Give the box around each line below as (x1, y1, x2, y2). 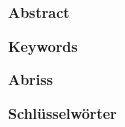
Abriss (8, 69, 53, 90)
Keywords (8, 35, 78, 56)
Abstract (8, 2, 70, 22)
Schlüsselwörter (8, 102, 117, 123)
